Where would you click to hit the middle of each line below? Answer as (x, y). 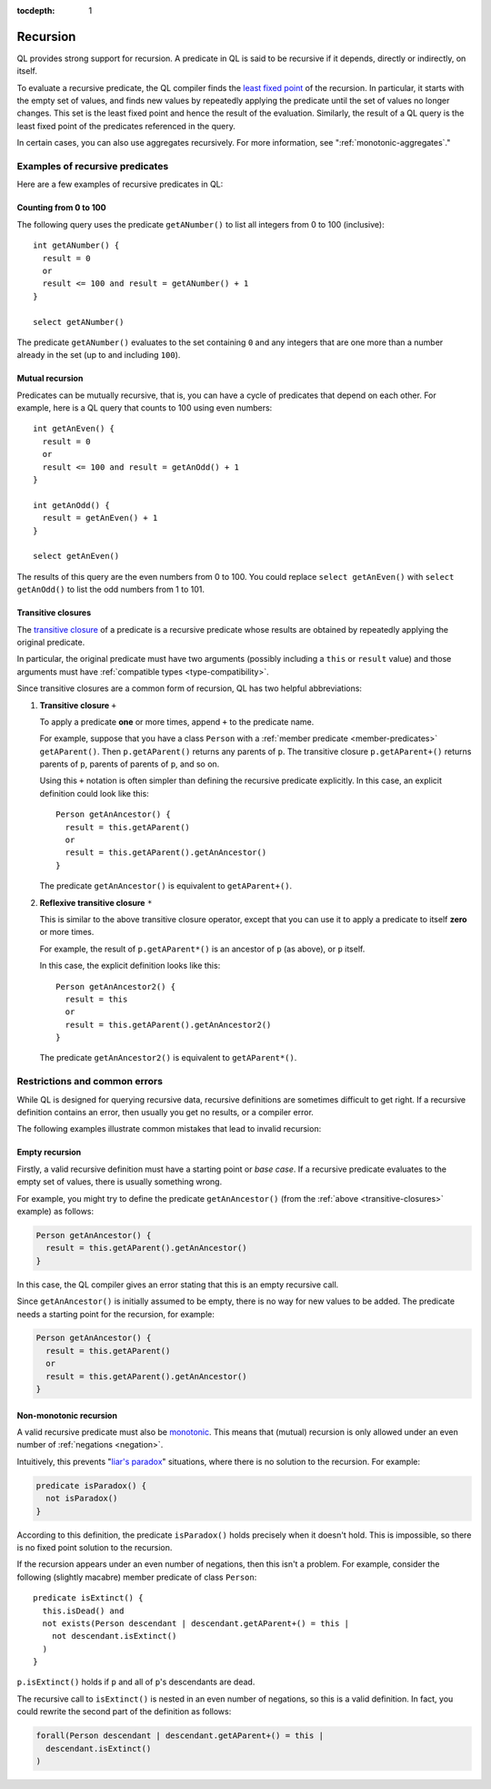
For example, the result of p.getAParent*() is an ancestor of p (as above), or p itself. (202, 949)
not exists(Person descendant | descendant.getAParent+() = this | (196, 1623)
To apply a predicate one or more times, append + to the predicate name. (177, 722)
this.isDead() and (83, 1611)
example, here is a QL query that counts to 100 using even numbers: (145, 408)
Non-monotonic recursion (67, 1415)
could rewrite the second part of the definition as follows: (124, 1712)
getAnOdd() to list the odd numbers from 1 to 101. (110, 590)
